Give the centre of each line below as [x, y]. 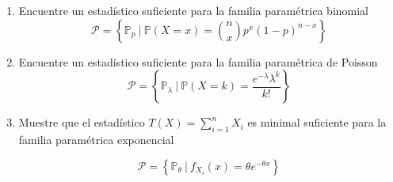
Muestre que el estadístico [82, 122]
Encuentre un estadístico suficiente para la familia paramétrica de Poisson [198, 61]
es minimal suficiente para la [317, 122]
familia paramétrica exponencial [96, 139]
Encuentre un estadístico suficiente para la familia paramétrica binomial [194, 10]
